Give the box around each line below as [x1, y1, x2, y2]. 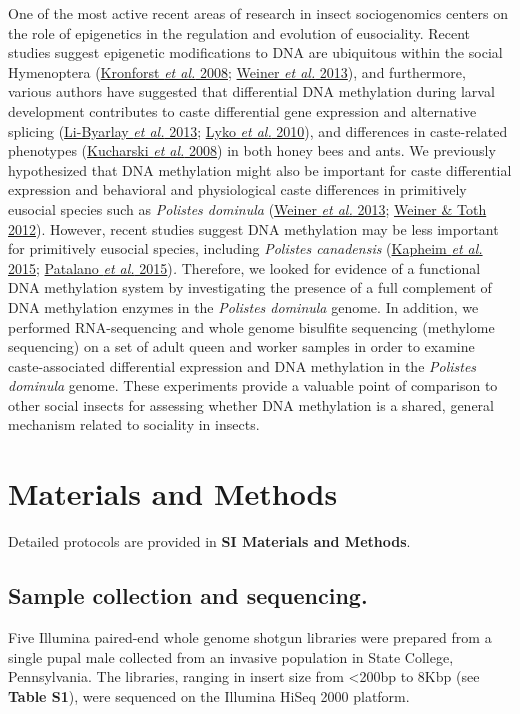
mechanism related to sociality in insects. [8, 414, 260, 435]
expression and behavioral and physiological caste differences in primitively [8, 179, 467, 200]
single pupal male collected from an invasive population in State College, [8, 646, 454, 667]
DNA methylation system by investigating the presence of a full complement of [8, 277, 492, 298]
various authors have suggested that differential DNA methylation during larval [8, 81, 495, 102]
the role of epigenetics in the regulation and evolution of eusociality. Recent [8, 22, 471, 43]
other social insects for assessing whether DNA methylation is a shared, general [8, 394, 494, 415]
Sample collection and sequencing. [8, 580, 368, 611]
